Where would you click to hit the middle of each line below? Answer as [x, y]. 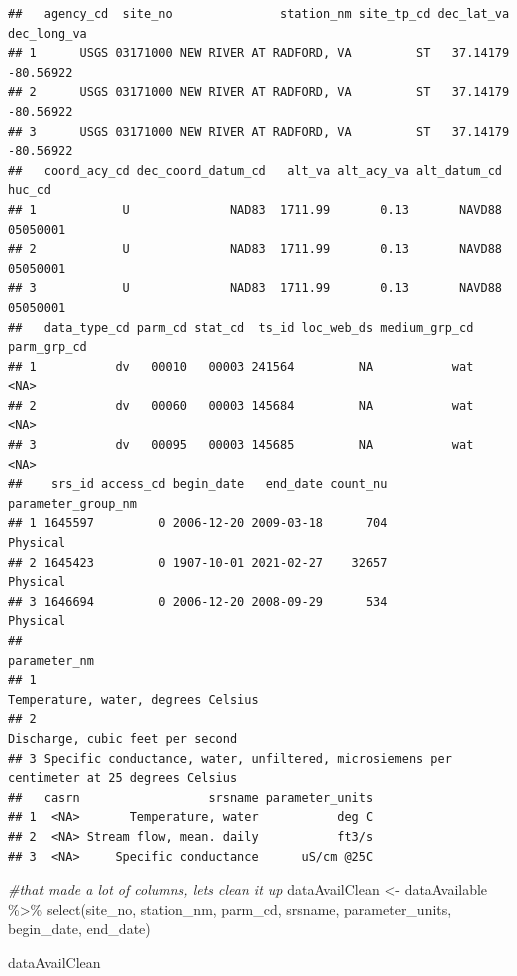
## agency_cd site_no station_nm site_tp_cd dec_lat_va [259, 14]
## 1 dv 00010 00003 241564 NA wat [241, 366]
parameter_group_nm [72, 503]
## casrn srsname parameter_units [191, 797]
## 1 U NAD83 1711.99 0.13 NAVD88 [255, 209]
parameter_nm [51, 660]
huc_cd [29, 190]
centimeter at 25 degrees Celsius [123, 778]
